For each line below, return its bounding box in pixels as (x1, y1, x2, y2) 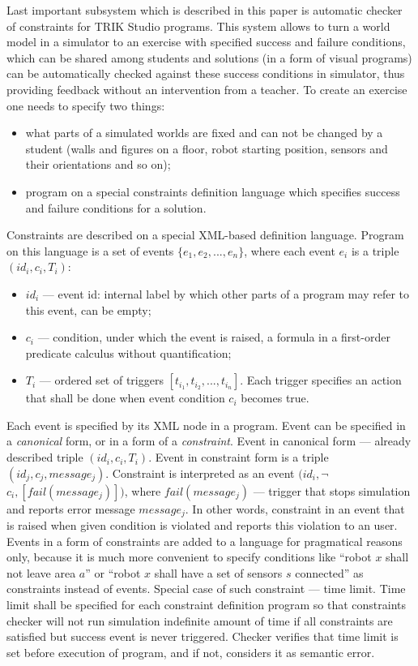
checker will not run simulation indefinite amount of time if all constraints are (6, 612, 393, 629)
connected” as (295, 564, 364, 581)
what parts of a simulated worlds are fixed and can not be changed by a (25, 124, 383, 141)
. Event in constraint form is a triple (148, 449, 329, 466)
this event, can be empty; (25, 301, 151, 318)
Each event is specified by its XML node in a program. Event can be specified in (6, 416, 406, 433)
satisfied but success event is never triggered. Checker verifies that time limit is (6, 628, 399, 645)
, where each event (244, 242, 335, 259)
